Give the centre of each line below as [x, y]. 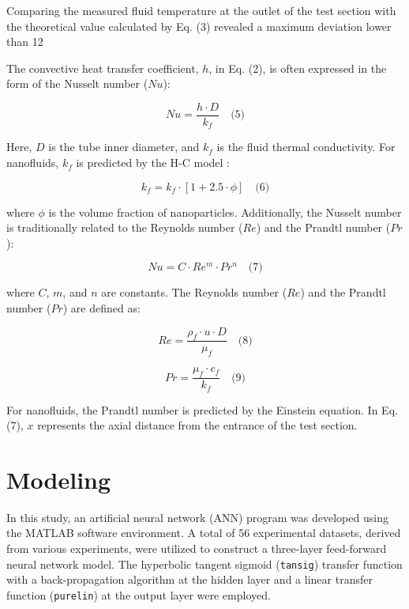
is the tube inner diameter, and [124, 147]
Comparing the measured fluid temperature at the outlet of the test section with [201, 10]
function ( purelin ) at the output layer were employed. [139, 594]
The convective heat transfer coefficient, [103, 68]
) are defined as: [101, 308]
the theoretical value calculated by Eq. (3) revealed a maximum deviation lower [199, 26]
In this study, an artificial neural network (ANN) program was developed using [197, 517]
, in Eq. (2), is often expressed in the [298, 68]
